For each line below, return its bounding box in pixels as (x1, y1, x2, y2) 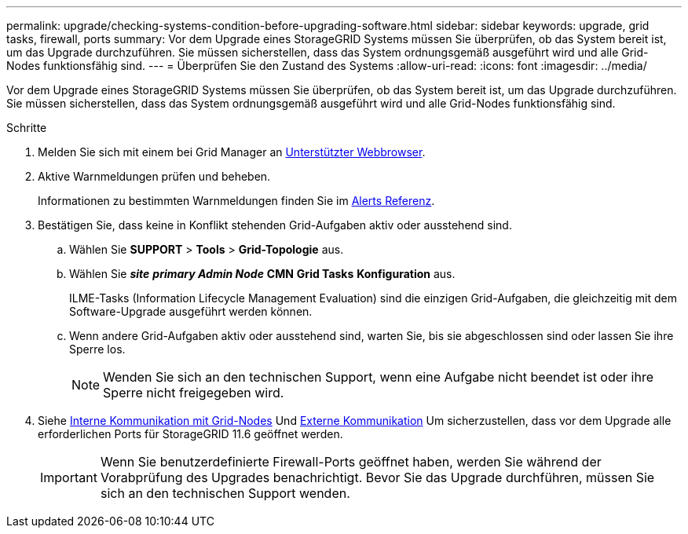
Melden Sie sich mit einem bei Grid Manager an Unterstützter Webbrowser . (38, 145, 426, 159)
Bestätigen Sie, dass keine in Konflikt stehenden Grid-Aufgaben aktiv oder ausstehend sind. (38, 218, 512, 232)
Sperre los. (69, 342, 126, 356)
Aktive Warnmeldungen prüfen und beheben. (38, 170, 271, 183)
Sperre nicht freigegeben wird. (103, 385, 284, 400)
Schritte (6, 121, 47, 134)
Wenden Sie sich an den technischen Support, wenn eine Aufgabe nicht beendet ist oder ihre (103, 369, 654, 385)
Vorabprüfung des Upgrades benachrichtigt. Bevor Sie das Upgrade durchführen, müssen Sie (100, 470, 655, 485)
